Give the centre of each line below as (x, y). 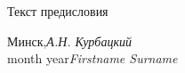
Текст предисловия (58, 11)
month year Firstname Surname (92, 58)
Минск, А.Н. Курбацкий (69, 41)
